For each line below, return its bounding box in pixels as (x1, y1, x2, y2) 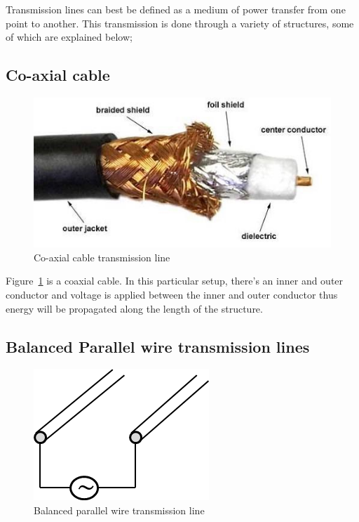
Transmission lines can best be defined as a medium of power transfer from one (6, 2, 346, 16)
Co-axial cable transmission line (34, 249, 170, 264)
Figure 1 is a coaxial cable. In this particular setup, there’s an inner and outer (6, 273, 344, 288)
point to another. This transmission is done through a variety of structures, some (6, 15, 354, 30)
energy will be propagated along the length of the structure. (6, 301, 263, 315)
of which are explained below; (6, 30, 133, 44)
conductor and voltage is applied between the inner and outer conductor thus (6, 287, 338, 302)
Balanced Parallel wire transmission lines (6, 335, 310, 357)
